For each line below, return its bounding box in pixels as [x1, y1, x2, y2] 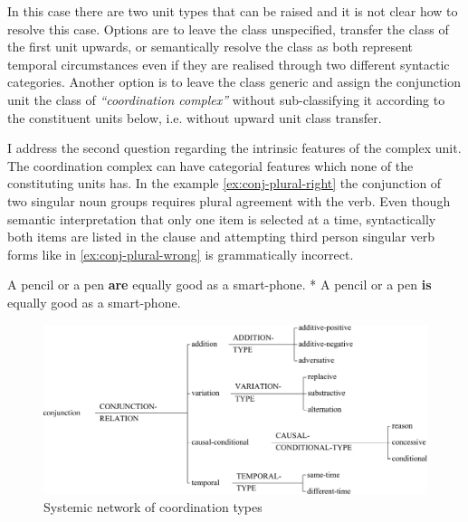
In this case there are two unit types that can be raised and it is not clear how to [7, 2, 458, 20]
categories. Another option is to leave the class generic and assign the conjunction [7, 72, 462, 91]
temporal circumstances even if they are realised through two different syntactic [7, 54, 450, 73]
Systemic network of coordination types [43, 497, 263, 516]
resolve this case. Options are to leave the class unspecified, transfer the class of [7, 19, 449, 38]
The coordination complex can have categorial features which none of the [7, 156, 414, 175]
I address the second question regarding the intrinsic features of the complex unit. [7, 138, 462, 157]
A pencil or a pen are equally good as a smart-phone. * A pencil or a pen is [7, 275, 432, 294]
